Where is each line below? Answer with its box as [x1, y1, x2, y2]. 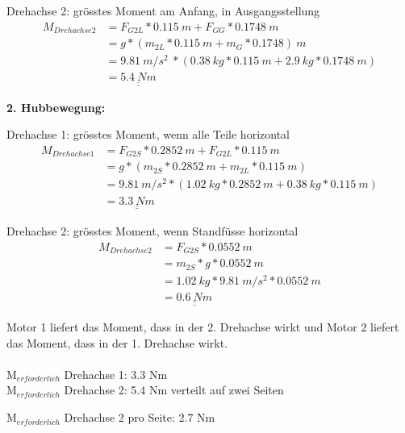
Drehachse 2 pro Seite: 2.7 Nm [64, 409, 215, 426]
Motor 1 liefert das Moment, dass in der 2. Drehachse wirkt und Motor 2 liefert [6, 319, 399, 335]
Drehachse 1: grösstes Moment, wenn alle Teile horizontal [6, 126, 290, 143]
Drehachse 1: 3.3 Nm [64, 365, 168, 382]
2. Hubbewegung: [6, 98, 106, 115]
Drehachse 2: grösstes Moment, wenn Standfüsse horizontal [6, 222, 299, 239]
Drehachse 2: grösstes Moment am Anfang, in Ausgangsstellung [6, 2, 320, 19]
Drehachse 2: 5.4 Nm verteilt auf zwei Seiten [64, 381, 284, 398]
